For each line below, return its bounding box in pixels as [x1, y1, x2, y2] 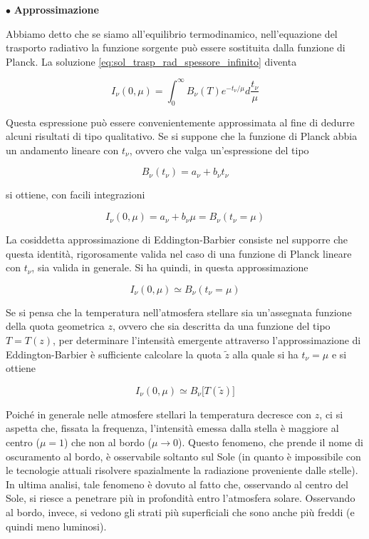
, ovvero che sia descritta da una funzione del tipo [113, 318, 331, 333]
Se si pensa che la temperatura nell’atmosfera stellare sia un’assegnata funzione [6, 304, 352, 319]
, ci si [319, 406, 343, 421]
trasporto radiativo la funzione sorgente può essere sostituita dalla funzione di [6, 40, 345, 55]
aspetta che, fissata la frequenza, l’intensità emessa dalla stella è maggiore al [6, 420, 339, 435]
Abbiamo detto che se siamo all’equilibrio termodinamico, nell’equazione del [6, 26, 338, 41]
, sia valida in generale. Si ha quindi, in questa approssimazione [31, 260, 308, 275]
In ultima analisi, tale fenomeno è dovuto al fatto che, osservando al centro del [6, 476, 348, 491]
